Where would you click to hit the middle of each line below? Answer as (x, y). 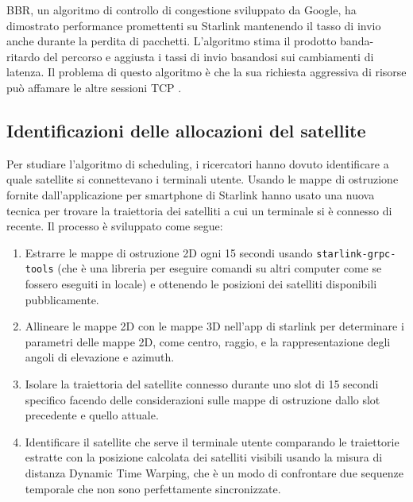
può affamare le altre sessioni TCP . (94, 87)
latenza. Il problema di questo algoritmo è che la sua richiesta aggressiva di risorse (206, 72)
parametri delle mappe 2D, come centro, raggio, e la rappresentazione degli (208, 341)
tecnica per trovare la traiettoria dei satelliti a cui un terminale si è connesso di (199, 210)
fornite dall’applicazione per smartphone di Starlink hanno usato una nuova (191, 194)
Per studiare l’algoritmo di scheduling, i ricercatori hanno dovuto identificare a (198, 163)
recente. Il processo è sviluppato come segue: (115, 226)
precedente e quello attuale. (92, 415)
